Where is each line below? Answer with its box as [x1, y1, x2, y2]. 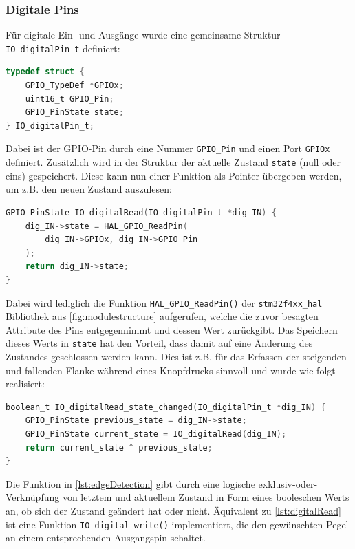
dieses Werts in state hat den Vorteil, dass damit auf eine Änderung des [6, 336, 313, 350]
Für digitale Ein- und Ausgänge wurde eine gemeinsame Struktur [6, 28, 281, 42]
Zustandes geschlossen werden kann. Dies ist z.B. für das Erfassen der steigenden [6, 349, 347, 363]
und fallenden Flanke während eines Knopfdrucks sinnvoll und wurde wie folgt [6, 363, 336, 377]
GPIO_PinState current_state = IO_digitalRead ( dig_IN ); [25, 429, 287, 439]
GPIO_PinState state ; [25, 107, 124, 118]
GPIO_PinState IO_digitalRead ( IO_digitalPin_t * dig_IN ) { [6, 207, 277, 217]
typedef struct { [6, 67, 85, 77]
